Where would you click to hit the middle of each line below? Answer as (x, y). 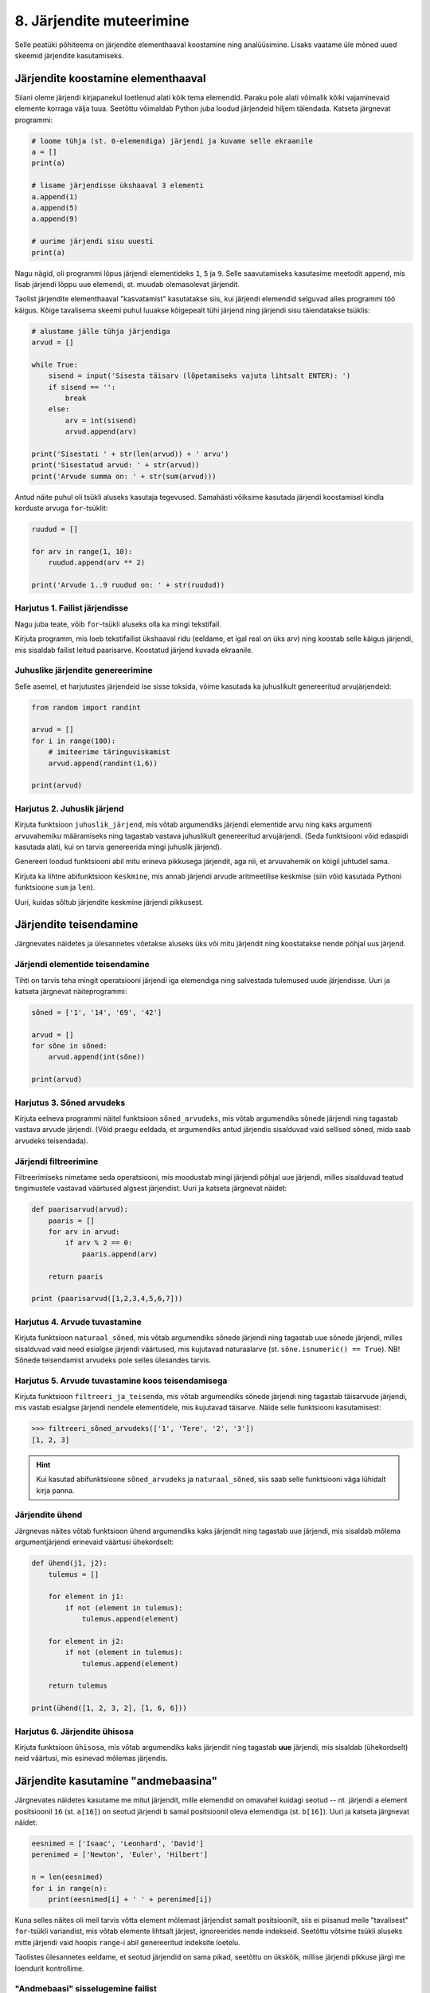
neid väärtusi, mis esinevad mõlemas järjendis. (91, 1759)
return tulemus (78, 1686)
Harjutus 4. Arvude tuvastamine (78, 1322)
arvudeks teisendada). (52, 1141)
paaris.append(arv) (120, 1254)
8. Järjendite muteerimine (102, 21)
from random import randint (86, 707)
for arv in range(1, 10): (82, 551)
